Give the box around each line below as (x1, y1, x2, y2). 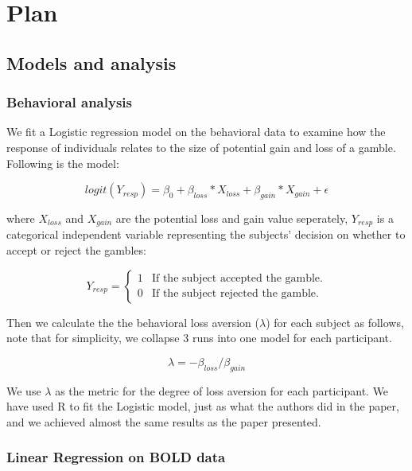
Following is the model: (6, 154, 119, 171)
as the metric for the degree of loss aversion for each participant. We (55, 382, 389, 399)
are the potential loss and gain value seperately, (115, 209, 348, 226)
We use (6, 382, 41, 399)
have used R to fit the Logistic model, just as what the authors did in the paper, (6, 398, 399, 415)
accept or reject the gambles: (6, 242, 146, 258)
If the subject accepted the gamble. (151, 273, 323, 285)
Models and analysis (6, 50, 177, 75)
